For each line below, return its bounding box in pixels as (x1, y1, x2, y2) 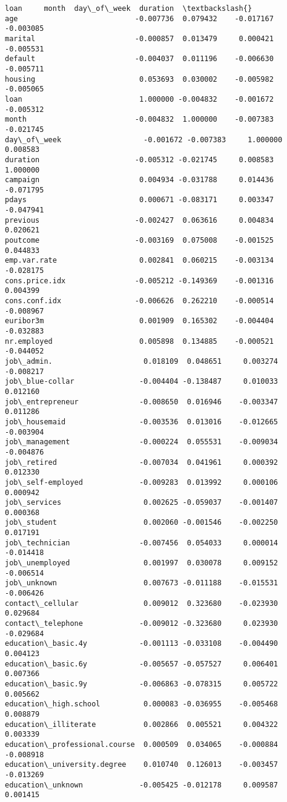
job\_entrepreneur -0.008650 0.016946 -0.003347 (5, 397, 279, 406)
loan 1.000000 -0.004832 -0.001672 (5, 94, 274, 104)
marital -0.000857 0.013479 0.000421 (5, 34, 274, 43)
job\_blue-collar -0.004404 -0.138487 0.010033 (5, 377, 279, 386)
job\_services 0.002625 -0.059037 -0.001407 (5, 498, 279, 507)
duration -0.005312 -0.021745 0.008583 (5, 155, 274, 164)
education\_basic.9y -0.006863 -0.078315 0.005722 (5, 679, 279, 688)
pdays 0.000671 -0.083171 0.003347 (5, 196, 274, 205)
